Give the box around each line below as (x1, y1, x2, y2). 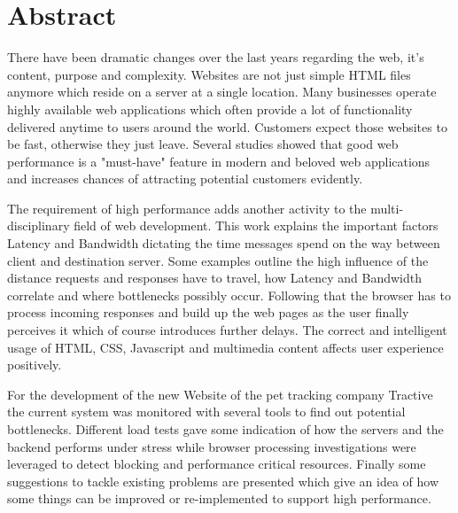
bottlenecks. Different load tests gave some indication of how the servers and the (7, 420, 444, 438)
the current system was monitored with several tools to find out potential (7, 402, 406, 421)
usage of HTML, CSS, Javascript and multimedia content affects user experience (7, 338, 444, 356)
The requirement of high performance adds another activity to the (7, 198, 367, 217)
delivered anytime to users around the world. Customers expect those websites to (7, 117, 447, 136)
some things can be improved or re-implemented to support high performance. (7, 489, 431, 508)
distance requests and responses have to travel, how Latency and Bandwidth (7, 268, 423, 287)
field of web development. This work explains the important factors (74, 216, 439, 235)
